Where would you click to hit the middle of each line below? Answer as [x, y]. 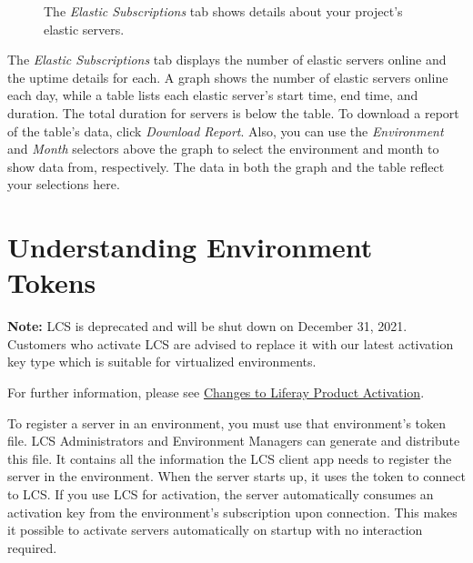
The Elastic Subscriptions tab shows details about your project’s [223, 11]
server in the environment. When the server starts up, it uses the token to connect [236, 476]
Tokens [52, 282]
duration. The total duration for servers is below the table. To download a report [233, 112]
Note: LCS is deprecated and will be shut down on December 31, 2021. [207, 326]
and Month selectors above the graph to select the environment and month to [223, 149]
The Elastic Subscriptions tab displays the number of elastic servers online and [227, 60]
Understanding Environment [190, 247]
